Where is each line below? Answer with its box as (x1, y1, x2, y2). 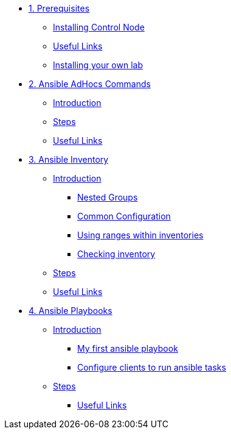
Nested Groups (77, 192, 138, 202)
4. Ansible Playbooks (29, 305, 112, 316)
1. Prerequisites (29, 3, 90, 13)
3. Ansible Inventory (29, 154, 109, 165)
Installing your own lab (53, 60, 143, 70)
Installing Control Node (53, 22, 145, 32)
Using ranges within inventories (77, 230, 204, 240)
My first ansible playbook (77, 343, 178, 354)
